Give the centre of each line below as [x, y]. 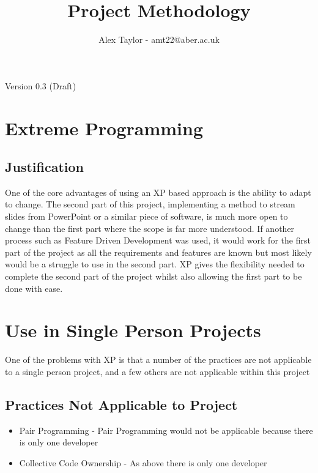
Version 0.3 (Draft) [41, 85]
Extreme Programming [104, 128]
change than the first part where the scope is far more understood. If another [150, 228]
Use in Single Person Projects [133, 330]
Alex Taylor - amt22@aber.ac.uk [159, 39]
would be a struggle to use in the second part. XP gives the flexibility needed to [155, 264]
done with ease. [34, 288]
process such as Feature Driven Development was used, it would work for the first [158, 240]
